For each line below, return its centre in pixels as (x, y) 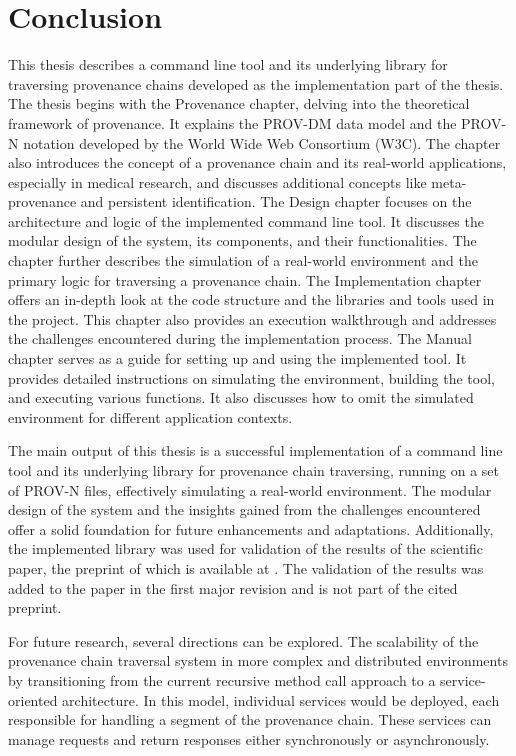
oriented (33, 699)
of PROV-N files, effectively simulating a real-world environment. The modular (250, 489)
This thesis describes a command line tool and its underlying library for (228, 64)
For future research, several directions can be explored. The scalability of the (243, 640)
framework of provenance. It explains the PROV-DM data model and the (232, 122)
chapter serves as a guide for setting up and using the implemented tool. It (237, 358)
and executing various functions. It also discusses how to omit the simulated (241, 397)
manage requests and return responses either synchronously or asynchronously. (249, 738)
